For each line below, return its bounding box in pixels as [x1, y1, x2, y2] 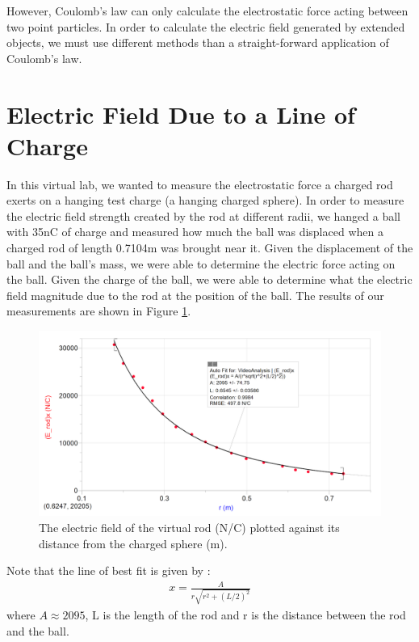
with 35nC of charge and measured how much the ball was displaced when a [6, 223, 383, 240]
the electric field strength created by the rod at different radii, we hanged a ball [6, 207, 400, 224]
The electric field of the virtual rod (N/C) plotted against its [39, 519, 340, 536]
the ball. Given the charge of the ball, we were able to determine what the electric [6, 271, 413, 288]
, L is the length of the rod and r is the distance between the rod [85, 606, 406, 623]
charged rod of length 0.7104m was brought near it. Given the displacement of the [6, 239, 413, 256]
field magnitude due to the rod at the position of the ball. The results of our [6, 286, 384, 303]
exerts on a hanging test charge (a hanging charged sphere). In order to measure [6, 192, 404, 209]
